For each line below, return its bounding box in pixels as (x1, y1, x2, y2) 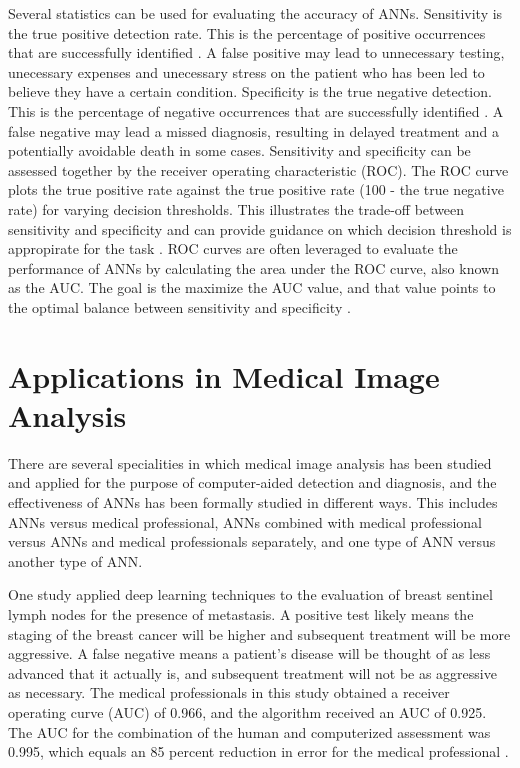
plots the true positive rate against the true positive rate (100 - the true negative (8, 179, 504, 200)
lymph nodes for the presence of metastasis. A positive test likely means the (8, 603, 474, 624)
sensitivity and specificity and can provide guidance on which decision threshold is (8, 218, 512, 239)
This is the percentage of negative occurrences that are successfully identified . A (8, 100, 504, 121)
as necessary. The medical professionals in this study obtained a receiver (8, 682, 450, 703)
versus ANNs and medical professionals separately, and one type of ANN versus (8, 531, 496, 552)
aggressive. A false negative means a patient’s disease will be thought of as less (8, 643, 491, 664)
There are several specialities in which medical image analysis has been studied (8, 452, 492, 473)
